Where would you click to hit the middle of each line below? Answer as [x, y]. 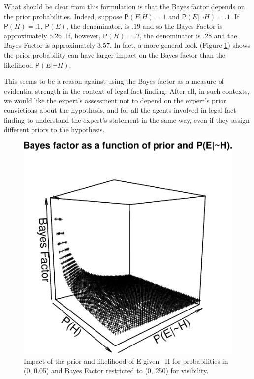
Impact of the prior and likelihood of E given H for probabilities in [126, 361]
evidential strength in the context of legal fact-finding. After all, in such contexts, [127, 90]
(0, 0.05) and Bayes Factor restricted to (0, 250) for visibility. [116, 370]
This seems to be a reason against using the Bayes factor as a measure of [114, 81]
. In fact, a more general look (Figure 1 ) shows [180, 45]
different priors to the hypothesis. [54, 129]
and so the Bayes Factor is [182, 26]
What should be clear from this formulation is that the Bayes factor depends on [125, 6]
